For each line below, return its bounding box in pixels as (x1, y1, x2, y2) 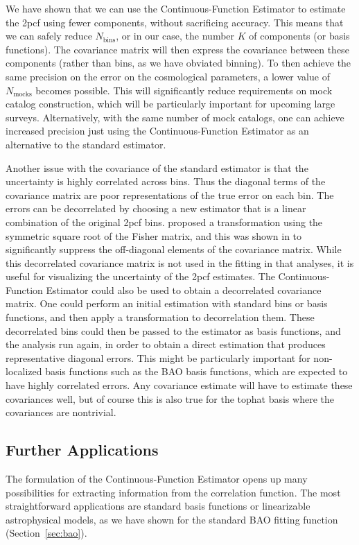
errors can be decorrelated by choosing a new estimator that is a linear (6, 201, 306, 216)
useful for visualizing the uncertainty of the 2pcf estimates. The (6, 269, 275, 284)
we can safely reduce (6, 28, 92, 43)
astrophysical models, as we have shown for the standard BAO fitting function (6, 512, 338, 526)
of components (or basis (249, 28, 350, 43)
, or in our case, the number (116, 28, 235, 43)
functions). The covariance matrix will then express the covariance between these (6, 42, 349, 56)
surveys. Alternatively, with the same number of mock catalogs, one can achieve (6, 110, 344, 124)
